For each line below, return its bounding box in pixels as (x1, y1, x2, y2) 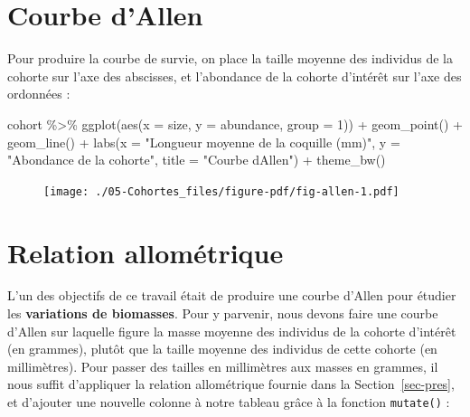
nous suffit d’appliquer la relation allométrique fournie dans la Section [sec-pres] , (7, 374, 455, 393)
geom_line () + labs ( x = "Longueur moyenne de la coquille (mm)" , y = (7, 132, 400, 151)
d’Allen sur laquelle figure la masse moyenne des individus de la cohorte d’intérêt (7, 321, 456, 340)
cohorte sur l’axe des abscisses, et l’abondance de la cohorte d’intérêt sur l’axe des (7, 66, 462, 85)
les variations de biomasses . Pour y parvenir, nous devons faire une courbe (7, 304, 438, 323)
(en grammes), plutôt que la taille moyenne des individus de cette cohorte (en (7, 339, 437, 358)
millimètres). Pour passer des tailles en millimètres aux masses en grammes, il (7, 356, 438, 375)
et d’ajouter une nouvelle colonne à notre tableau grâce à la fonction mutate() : (7, 393, 450, 412)
